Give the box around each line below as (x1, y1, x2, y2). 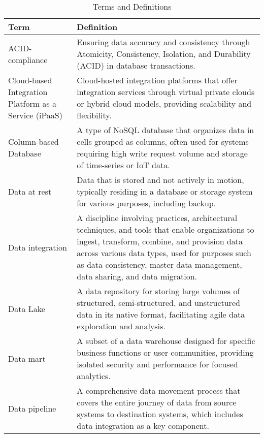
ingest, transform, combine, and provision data (77, 235, 243, 247)
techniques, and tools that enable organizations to (77, 224, 254, 235)
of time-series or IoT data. (77, 159, 170, 171)
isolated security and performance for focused (77, 358, 238, 370)
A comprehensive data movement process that (77, 385, 241, 396)
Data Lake (8, 302, 45, 315)
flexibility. (77, 109, 112, 121)
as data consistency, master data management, (77, 259, 242, 270)
